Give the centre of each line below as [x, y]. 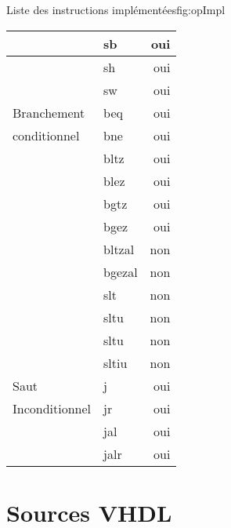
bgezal [121, 271]
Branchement [49, 112]
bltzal [119, 249]
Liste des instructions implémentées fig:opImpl [116, 9]
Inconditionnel [52, 408]
